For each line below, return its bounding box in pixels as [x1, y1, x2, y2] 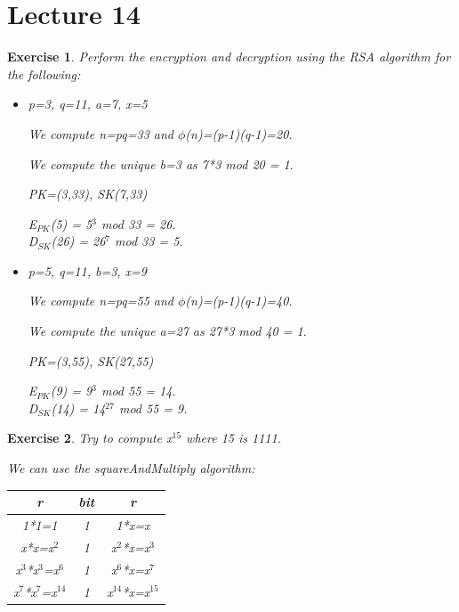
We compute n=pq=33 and [28, 124, 173, 143]
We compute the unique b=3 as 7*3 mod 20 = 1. [28, 154, 294, 173]
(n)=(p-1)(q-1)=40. [185, 291, 293, 310]
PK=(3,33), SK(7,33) [28, 184, 148, 203]
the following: [7, 64, 81, 83]
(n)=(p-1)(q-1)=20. [185, 124, 293, 143]
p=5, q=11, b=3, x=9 [28, 261, 147, 280]
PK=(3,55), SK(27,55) [28, 351, 154, 370]
